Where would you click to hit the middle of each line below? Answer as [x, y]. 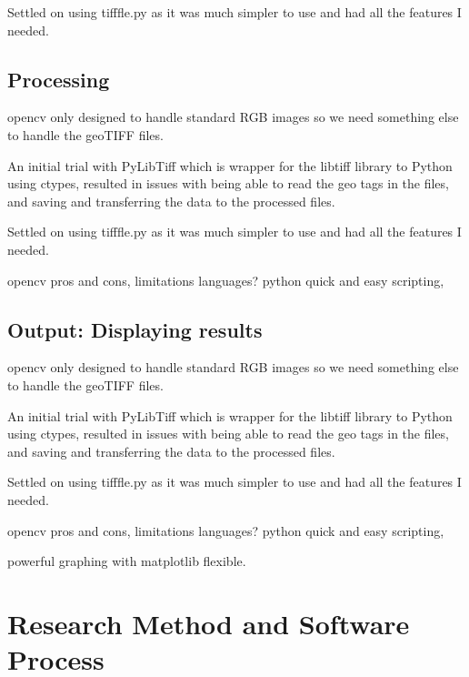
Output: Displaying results [135, 329]
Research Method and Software [209, 623]
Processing [59, 79]
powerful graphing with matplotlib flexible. [127, 561]
